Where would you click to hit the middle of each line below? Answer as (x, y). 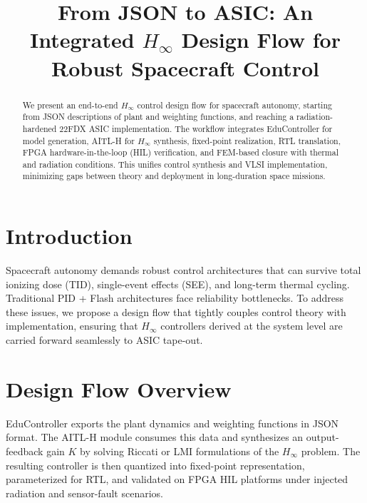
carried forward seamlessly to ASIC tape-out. (104, 340)
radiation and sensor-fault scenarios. (84, 493)
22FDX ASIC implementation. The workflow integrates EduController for (196, 128)
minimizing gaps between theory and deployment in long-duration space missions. (174, 176)
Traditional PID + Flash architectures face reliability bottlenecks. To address (175, 298)
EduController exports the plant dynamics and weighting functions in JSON (172, 423)
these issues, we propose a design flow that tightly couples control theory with (176, 311)
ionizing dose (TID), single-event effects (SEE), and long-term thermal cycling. (178, 284)
